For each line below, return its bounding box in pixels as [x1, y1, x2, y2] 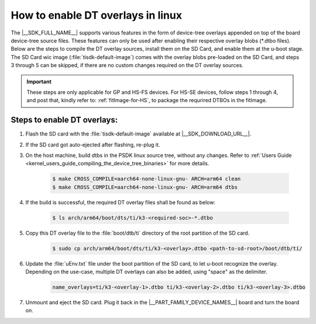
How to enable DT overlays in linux [11, 9, 183, 22]
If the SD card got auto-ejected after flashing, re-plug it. [25, 141, 160, 148]
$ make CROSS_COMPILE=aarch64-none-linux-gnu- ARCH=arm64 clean [52, 176, 241, 182]
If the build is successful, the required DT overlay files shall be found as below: [25, 198, 216, 205]
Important [26, 78, 52, 85]
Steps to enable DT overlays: [11, 115, 118, 125]
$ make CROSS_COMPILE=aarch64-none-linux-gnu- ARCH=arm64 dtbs [52, 184, 238, 190]
